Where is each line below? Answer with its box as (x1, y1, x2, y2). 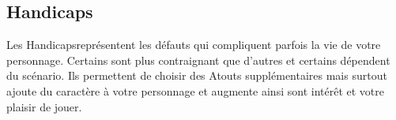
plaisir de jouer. (6, 98, 82, 114)
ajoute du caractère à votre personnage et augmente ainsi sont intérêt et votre (6, 82, 384, 99)
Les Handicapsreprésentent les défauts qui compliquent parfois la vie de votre (6, 36, 381, 53)
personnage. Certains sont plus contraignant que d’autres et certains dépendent (6, 51, 390, 68)
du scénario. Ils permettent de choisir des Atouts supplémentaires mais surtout (6, 67, 387, 84)
